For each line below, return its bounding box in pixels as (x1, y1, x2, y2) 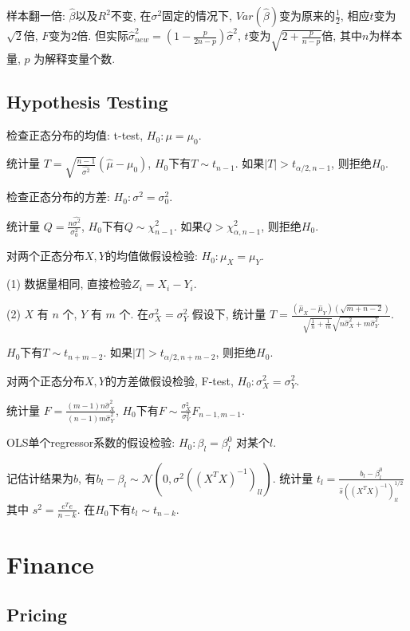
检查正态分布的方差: (6, 188, 110, 205)
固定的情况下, (162, 7, 232, 23)
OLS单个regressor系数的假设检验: (6, 434, 175, 451)
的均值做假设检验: (104, 247, 198, 264)
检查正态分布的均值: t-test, (6, 127, 144, 144)
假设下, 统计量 (191, 306, 266, 322)
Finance (6, 547, 94, 580)
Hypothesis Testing (6, 89, 168, 114)
